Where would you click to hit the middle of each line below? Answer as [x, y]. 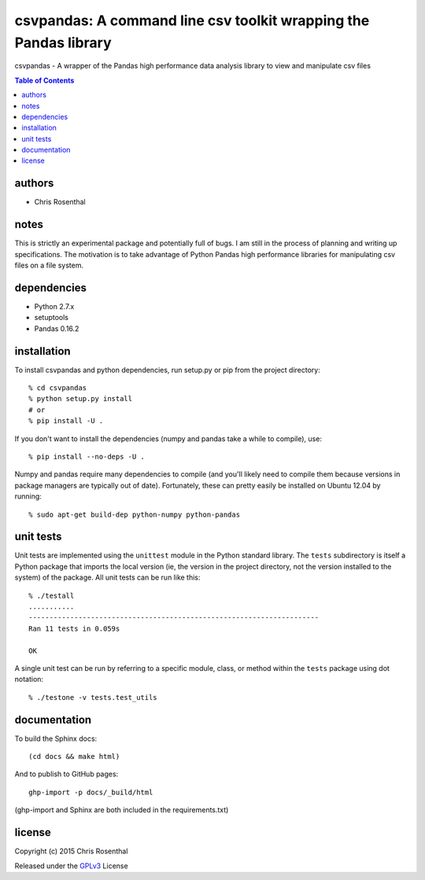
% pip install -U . [66, 421]
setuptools [51, 318]
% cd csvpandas [58, 388]
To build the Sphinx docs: [56, 738]
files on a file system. [49, 265]
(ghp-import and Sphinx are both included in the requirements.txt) [122, 810]
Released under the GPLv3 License [72, 866]
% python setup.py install [81, 399]
